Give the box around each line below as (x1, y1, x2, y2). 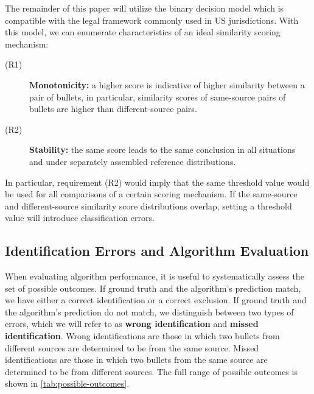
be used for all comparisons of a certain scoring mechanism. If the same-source (5, 188, 298, 200)
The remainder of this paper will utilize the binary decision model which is (5, 2, 284, 14)
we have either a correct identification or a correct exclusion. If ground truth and (5, 294, 307, 306)
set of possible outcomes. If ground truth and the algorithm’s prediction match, (5, 281, 301, 294)
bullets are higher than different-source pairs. (29, 102, 197, 115)
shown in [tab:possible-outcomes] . (5, 377, 130, 390)
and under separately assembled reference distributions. (29, 155, 236, 167)
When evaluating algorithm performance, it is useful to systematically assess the (5, 270, 304, 283)
